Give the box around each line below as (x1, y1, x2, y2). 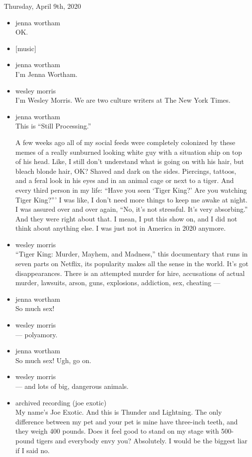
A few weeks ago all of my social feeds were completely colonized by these (15, 137, 235, 147)
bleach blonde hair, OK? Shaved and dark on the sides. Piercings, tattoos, (15, 165, 236, 176)
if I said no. (15, 445, 50, 455)
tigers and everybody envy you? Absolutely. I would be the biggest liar (36, 435, 248, 445)
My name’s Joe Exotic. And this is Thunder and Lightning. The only (15, 407, 222, 417)
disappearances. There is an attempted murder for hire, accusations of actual (15, 268, 245, 278)
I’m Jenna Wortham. (15, 69, 78, 79)
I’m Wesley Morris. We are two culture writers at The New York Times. (15, 95, 231, 105)
